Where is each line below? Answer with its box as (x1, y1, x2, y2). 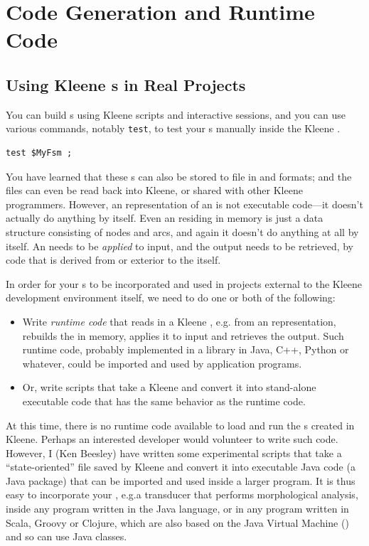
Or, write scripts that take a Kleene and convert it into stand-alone (22, 380, 316, 395)
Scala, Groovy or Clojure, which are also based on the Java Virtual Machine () (6, 515, 349, 530)
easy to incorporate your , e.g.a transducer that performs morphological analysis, (6, 487, 358, 502)
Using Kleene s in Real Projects (6, 73, 246, 95)
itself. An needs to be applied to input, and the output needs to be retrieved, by (6, 238, 354, 253)
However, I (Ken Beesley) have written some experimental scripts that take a (6, 445, 342, 460)
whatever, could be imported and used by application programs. (22, 355, 302, 370)
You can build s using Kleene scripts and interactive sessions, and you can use (6, 107, 346, 122)
